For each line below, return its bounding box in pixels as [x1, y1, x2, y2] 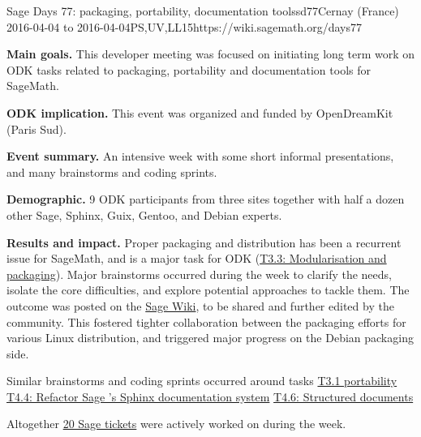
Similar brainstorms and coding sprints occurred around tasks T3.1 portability [6, 372, 397, 389]
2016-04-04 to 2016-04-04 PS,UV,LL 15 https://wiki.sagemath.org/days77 [6, 18, 362, 35]
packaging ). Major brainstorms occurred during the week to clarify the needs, [6, 265, 392, 282]
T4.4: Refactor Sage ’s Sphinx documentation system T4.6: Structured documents [6, 388, 414, 405]
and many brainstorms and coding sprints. [6, 163, 217, 180]
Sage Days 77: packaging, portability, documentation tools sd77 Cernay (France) [6, 2, 399, 19]
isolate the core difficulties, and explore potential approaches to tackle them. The [6, 281, 410, 298]
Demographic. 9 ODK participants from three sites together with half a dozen [6, 191, 405, 208]
